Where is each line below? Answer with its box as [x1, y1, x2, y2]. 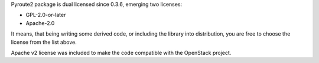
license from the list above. [11, 38, 77, 45]
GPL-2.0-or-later [25, 12, 66, 19]
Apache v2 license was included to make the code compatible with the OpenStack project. [11, 49, 232, 56]
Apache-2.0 [25, 19, 55, 26]
